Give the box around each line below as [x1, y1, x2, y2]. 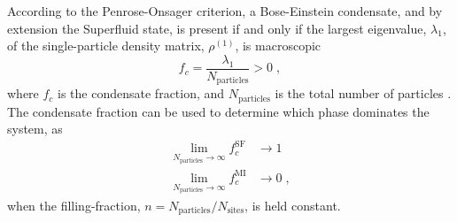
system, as [7, 119, 63, 138]
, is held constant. [244, 195, 341, 214]
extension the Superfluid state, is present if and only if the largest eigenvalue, [7, 19, 427, 37]
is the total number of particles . [275, 84, 452, 103]
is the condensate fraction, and [58, 84, 225, 103]
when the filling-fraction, [7, 195, 141, 214]
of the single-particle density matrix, [7, 36, 205, 55]
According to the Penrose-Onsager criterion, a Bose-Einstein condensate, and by [7, 2, 443, 19]
